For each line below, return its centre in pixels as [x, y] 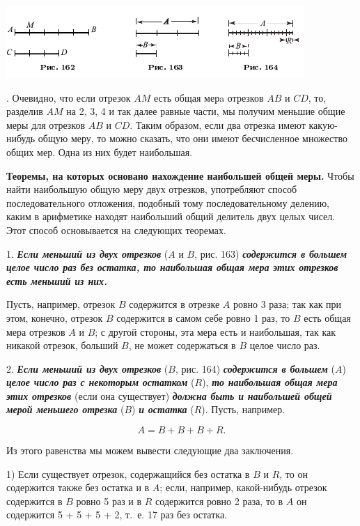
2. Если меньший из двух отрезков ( [87, 368]
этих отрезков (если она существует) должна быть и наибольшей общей [169, 395]
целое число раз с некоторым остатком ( [101, 382]
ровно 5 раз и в [109, 501]
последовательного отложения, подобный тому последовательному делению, [168, 202]
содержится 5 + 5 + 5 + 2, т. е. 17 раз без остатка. [117, 515]
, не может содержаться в [182, 345]
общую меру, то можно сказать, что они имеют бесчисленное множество [193, 138]
